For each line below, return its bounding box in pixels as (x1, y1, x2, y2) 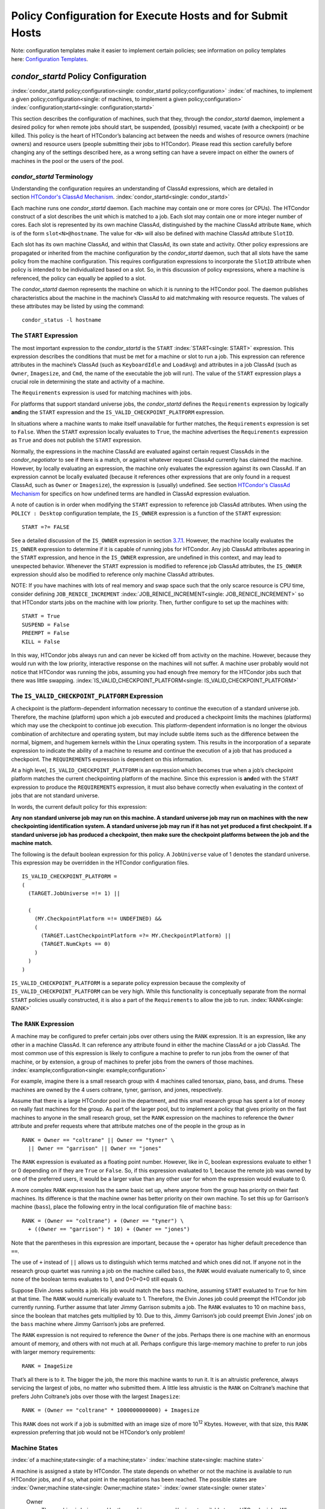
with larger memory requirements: (11, 1348, 96, 1356)
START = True (22, 613, 60, 620)
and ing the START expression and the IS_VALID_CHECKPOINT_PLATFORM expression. (11, 409, 225, 416)
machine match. (11, 840, 53, 847)
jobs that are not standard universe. (11, 792, 99, 799)
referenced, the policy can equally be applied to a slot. (11, 275, 146, 282)
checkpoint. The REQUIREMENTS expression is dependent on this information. (11, 755, 203, 763)
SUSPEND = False (22, 621, 70, 628)
